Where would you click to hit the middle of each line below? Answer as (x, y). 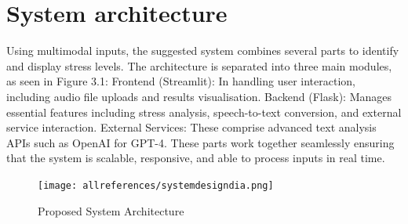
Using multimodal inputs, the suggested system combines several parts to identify (203, 51)
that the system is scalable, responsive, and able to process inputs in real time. (196, 158)
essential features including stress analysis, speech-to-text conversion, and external (204, 112)
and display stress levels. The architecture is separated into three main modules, (199, 65)
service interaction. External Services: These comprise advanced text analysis (191, 127)
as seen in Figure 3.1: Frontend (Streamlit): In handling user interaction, (181, 81)
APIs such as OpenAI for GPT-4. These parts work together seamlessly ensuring (200, 142)
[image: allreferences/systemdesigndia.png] (156, 185)
